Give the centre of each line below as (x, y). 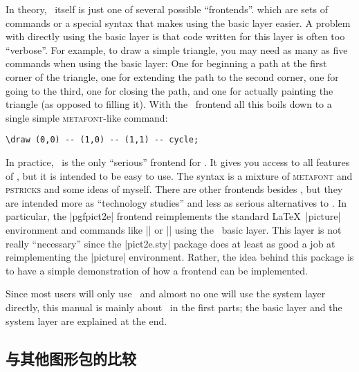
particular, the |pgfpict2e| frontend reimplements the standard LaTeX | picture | (173, 216)
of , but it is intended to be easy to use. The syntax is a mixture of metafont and (179, 175)
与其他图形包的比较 (71, 358)
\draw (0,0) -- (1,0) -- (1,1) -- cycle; (102, 140)
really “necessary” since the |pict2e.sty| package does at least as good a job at (171, 243)
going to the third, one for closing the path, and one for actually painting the (169, 90)
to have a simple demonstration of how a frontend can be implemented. (157, 270)
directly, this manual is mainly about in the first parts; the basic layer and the (174, 307)
